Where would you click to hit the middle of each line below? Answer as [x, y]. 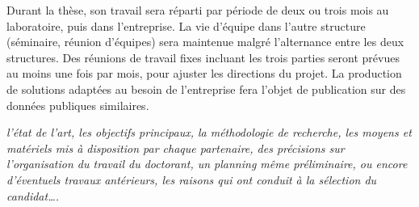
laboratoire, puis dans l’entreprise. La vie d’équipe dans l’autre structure [186, 25]
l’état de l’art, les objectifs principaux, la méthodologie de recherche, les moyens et [209, 132]
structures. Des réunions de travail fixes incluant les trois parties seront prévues [203, 57]
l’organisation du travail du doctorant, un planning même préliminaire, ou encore [207, 164]
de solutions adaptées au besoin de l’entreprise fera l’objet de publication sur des [206, 89]
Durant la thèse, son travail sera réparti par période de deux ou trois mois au [198, 10]
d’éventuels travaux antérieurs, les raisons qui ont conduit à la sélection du [192, 179]
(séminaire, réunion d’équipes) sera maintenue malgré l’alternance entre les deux [205, 42]
